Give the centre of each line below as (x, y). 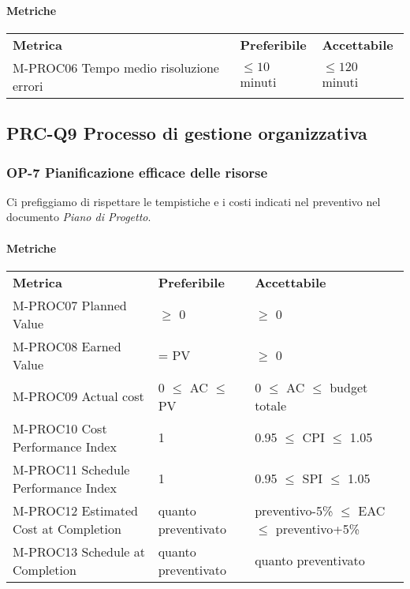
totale (271, 405)
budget (349, 387)
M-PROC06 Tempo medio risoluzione (116, 67)
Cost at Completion (67, 528)
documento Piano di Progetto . (79, 217)
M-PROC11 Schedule (71, 469)
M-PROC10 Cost (60, 428)
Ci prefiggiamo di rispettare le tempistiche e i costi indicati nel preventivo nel (194, 201)
